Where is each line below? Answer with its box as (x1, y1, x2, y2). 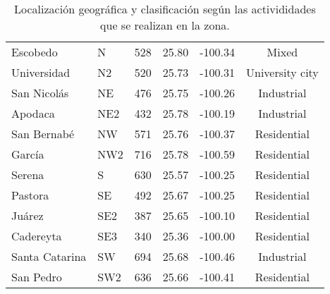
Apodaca (11, 105, 55, 121)
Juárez (11, 207, 44, 223)
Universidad (11, 64, 71, 80)
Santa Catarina (11, 248, 87, 264)
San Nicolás (11, 85, 69, 101)
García (11, 146, 44, 162)
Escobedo (11, 44, 58, 60)
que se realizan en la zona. (100, 17, 230, 33)
